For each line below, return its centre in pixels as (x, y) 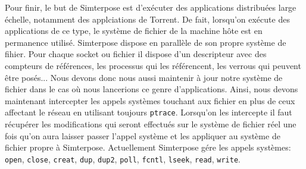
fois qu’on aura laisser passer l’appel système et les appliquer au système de (143, 135)
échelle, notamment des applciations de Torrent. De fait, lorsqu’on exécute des (147, 19)
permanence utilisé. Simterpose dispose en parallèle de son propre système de (146, 42)
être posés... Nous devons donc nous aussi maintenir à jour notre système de (144, 77)
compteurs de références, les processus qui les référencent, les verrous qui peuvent (153, 65)
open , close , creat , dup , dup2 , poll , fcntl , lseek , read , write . (123, 159)
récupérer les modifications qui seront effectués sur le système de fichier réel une (151, 124)
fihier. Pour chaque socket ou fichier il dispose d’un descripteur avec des (136, 54)
